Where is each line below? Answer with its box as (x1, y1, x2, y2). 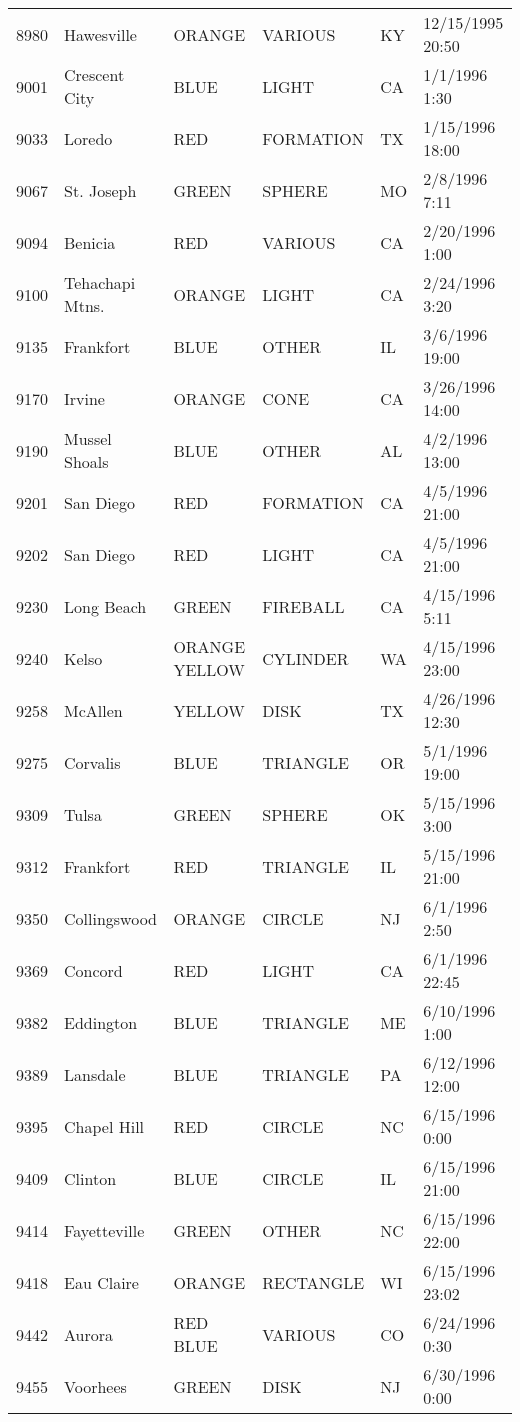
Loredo (64, 126, 113, 150)
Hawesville (64, 22, 137, 46)
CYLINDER (262, 646, 349, 670)
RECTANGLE (262, 1270, 365, 1294)
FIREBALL (262, 594, 345, 618)
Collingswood (64, 906, 158, 930)
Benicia (64, 230, 116, 254)
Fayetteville (64, 1218, 145, 1242)
